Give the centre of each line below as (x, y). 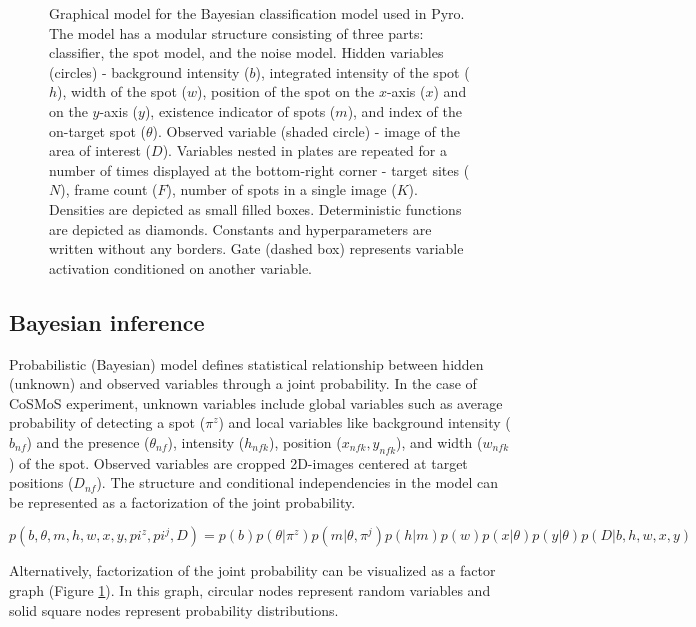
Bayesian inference (107, 321)
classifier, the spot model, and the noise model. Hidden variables (246, 52)
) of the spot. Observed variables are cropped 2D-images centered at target (238, 462)
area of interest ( (100, 150)
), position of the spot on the (286, 91)
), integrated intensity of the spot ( (362, 71)
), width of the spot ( (122, 91)
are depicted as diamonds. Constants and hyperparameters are (240, 228)
